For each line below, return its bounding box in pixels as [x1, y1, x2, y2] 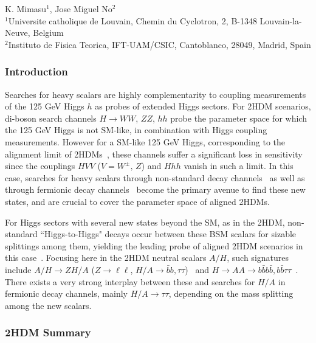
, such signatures [227, 251, 289, 264]
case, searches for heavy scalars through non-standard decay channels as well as [5, 171, 305, 184]
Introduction [5, 64, 68, 79]
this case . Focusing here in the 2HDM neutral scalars [5, 251, 207, 264]
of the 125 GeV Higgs [5, 100, 84, 113]
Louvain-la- [259, 14, 302, 27]
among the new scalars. [5, 299, 92, 311]
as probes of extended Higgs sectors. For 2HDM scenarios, [95, 100, 311, 113]
